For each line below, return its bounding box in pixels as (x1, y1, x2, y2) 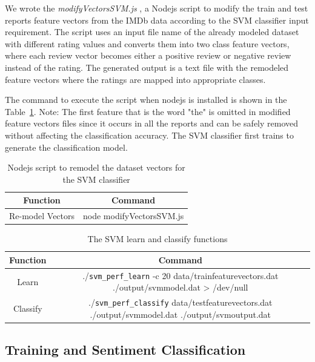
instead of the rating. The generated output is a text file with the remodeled (5, 61, 289, 73)
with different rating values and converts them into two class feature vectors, (5, 37, 290, 50)
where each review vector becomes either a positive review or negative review (5, 49, 291, 62)
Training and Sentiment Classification (5, 340, 246, 359)
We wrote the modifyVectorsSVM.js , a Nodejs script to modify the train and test (5, 2, 308, 14)
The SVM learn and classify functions (87, 232, 228, 245)
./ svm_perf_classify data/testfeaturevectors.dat (88, 296, 273, 309)
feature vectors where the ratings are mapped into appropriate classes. (5, 73, 266, 85)
